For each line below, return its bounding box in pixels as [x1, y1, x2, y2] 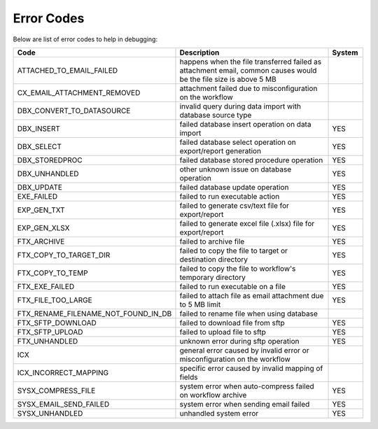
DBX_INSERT [17, 123, 61, 133]
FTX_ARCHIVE [17, 237, 65, 246]
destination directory [179, 254, 248, 264]
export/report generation [179, 146, 262, 155]
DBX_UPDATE [17, 182, 63, 192]
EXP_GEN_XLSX [17, 223, 70, 232]
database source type [179, 110, 252, 120]
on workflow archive [179, 390, 247, 400]
